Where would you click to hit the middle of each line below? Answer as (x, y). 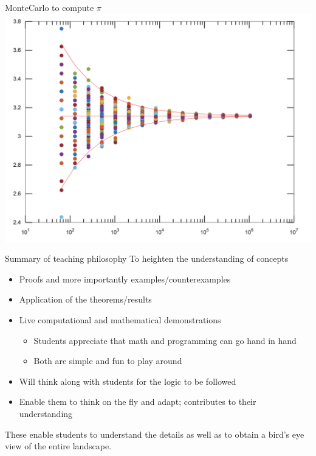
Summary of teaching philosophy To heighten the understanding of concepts (147, 258)
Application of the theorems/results (85, 299)
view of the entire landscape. (58, 446)
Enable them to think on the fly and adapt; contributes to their (138, 402)
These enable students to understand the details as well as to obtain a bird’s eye (155, 434)
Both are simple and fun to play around (108, 361)
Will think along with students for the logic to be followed (128, 381)
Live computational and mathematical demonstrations (120, 320)
